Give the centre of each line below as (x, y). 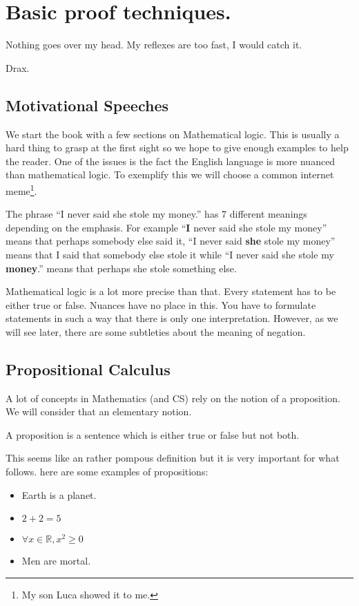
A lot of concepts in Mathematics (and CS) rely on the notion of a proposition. (173, 398)
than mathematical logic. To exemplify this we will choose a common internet (170, 174)
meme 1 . (21, 189)
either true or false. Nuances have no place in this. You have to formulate (161, 304)
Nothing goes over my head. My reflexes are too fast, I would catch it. (154, 45)
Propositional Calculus (88, 369)
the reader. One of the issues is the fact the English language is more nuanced (171, 161)
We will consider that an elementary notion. (99, 411)
